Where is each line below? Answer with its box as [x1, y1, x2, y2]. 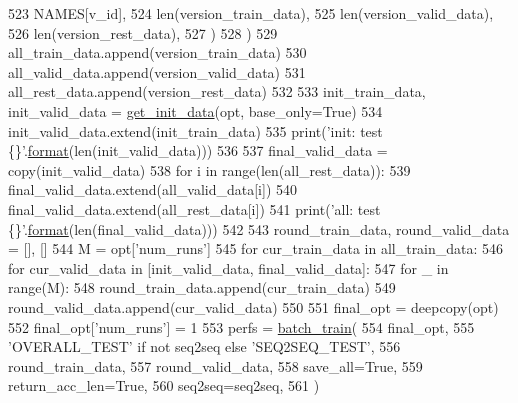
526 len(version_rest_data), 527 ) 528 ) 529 [8, 22, 278, 43]
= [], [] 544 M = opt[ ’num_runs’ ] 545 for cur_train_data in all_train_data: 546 [8, 238, 504, 259]
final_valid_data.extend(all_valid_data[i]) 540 [8, 179, 298, 200]
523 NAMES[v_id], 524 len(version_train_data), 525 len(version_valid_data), [8, 3, 494, 23]
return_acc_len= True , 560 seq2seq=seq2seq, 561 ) [8, 375, 320, 396]
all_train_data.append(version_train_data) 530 [8, 42, 307, 63]
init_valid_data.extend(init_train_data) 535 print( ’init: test [8, 120, 383, 141]
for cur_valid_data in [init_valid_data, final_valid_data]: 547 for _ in [8, 257, 449, 278]
